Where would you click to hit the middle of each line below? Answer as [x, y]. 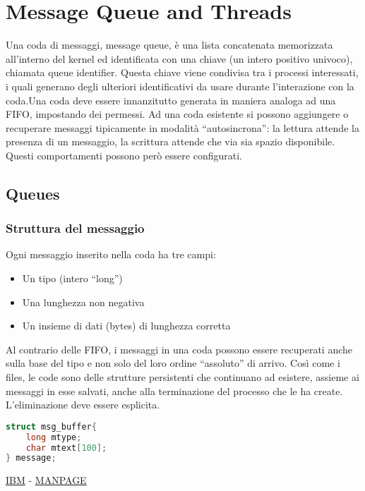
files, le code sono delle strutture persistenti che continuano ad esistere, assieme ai [182, 377]
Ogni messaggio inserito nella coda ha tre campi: [111, 254]
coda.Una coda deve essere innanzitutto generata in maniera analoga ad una [171, 100]
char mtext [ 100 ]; [66, 448]
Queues [33, 193]
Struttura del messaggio [75, 228]
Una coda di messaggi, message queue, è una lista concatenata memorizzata [169, 45]
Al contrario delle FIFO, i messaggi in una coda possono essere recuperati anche [179, 349]
